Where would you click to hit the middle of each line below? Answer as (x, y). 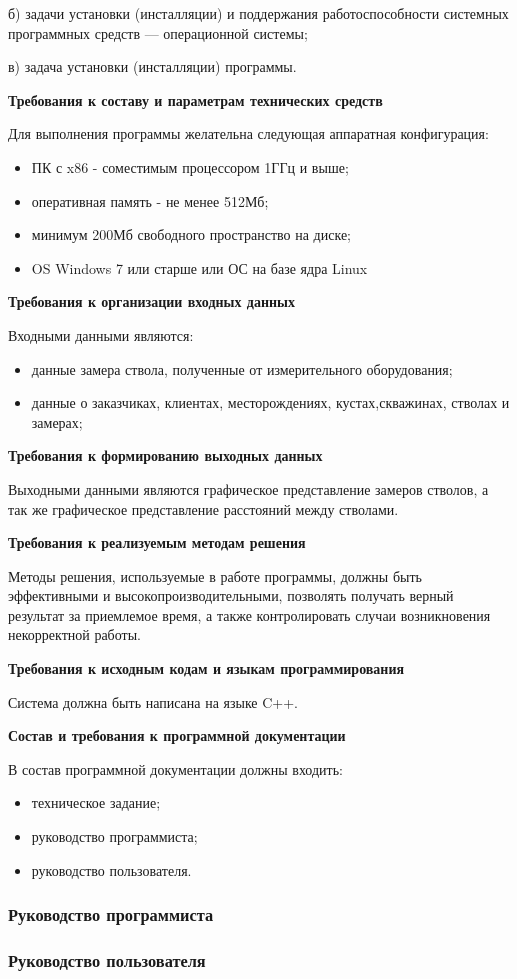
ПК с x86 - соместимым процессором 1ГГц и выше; (190, 166)
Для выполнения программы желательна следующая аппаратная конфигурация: (248, 133)
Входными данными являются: (101, 334)
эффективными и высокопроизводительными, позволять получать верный (231, 595)
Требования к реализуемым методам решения (157, 542)
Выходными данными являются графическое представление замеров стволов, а (248, 488)
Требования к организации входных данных (152, 301)
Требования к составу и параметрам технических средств (195, 99)
